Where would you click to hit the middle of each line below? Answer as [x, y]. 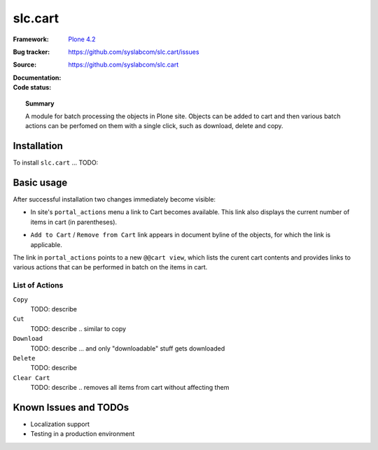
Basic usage [40, 183]
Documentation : [37, 78]
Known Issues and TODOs [71, 407]
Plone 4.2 [82, 39]
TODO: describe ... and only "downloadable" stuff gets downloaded [128, 348]
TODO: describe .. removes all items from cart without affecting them [130, 388]
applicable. [46, 244]
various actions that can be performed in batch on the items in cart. [110, 267]
